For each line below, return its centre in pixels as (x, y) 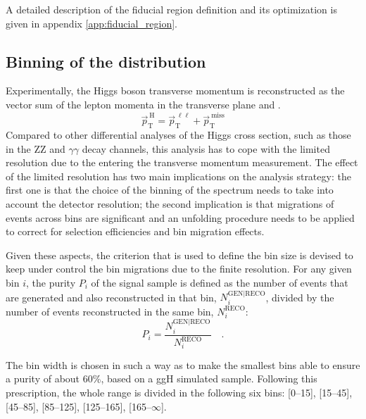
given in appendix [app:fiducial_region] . (91, 23)
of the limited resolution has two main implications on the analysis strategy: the (178, 176)
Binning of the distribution (106, 61)
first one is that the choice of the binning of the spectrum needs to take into (170, 190)
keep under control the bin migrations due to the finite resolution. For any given (179, 269)
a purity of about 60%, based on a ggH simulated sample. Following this (162, 379)
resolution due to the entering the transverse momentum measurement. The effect (182, 162)
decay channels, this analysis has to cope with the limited (206, 148)
